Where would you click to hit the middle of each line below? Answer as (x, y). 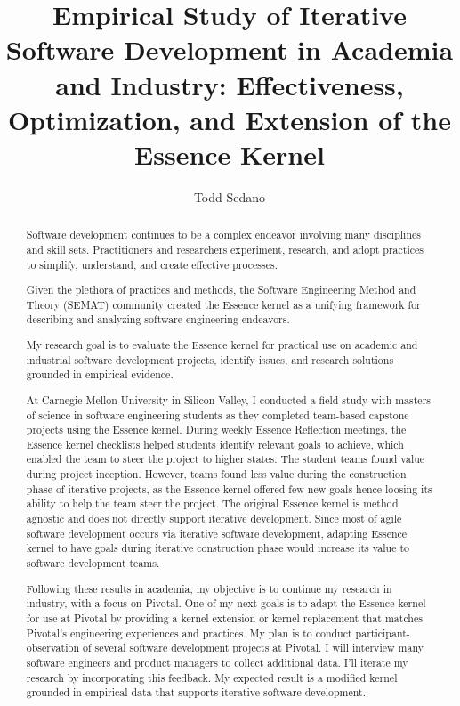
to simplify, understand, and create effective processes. (152, 264)
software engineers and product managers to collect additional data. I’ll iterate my (217, 662)
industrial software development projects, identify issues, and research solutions (210, 359)
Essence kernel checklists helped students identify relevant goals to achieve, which (215, 444)
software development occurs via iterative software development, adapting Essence (217, 533)
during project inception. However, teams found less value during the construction (216, 474)
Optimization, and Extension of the (229, 119)
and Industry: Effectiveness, (230, 84)
